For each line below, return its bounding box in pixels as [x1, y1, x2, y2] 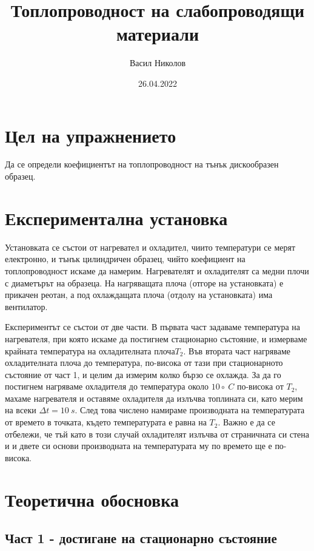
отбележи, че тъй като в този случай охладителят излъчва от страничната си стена [5, 427, 310, 440]
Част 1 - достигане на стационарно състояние [5, 529, 277, 547]
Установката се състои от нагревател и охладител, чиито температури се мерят [5, 240, 296, 253]
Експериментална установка [5, 205, 228, 230]
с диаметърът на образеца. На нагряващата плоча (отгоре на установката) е [5, 276, 284, 289]
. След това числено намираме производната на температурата [75, 404, 305, 416]
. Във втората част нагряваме [183, 344, 290, 357]
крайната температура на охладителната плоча [5, 344, 175, 357]
